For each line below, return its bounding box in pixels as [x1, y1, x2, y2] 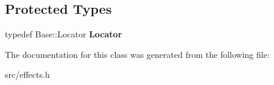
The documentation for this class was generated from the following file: [5, 48, 270, 60]
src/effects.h [5, 68, 50, 81]
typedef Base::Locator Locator [5, 28, 122, 40]
